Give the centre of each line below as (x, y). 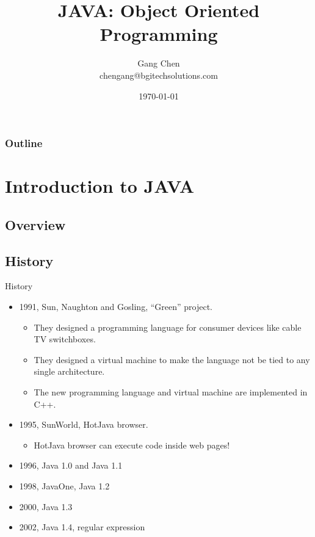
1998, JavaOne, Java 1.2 (64, 485)
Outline (24, 143)
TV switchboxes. (65, 339)
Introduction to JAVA (100, 186)
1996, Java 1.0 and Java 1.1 (71, 465)
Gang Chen (159, 63)
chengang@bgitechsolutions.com (159, 75)
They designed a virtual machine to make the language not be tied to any (172, 359)
